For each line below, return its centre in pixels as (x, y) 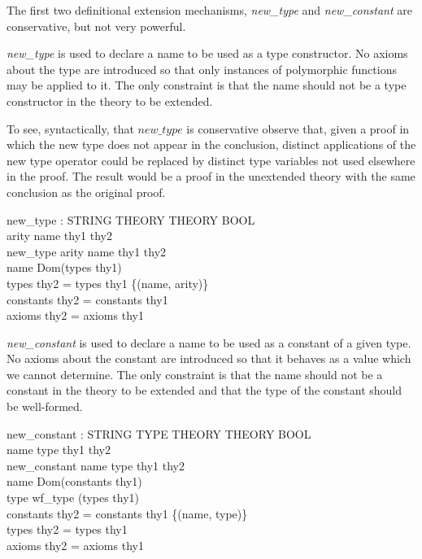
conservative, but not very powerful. (96, 26)
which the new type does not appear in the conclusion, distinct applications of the (211, 144)
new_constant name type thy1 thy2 (96, 465)
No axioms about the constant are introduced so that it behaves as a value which (209, 358)
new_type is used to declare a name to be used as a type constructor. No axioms (207, 53)
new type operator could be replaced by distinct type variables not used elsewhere (211, 160)
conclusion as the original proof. (86, 192)
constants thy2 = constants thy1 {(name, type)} (127, 513)
